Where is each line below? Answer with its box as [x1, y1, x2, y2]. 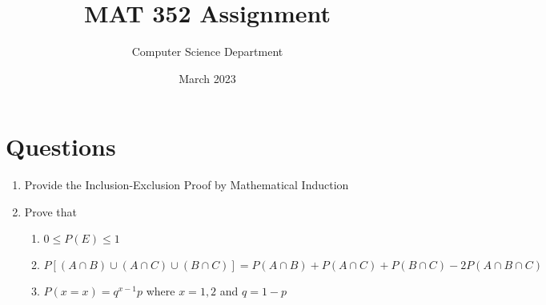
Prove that [24, 203, 77, 220]
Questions [6, 130, 116, 163]
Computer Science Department [131, 43, 283, 60]
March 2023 [179, 69, 236, 86]
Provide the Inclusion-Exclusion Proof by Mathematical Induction [24, 176, 349, 193]
